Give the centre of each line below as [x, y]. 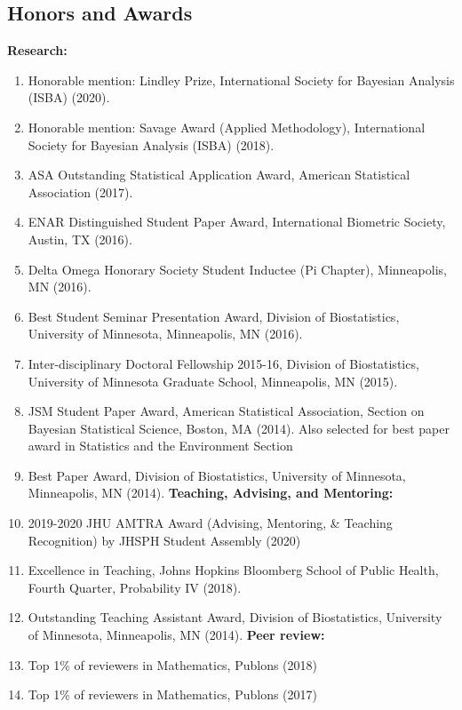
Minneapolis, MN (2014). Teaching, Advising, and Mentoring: [211, 493]
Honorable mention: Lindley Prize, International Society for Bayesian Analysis [241, 80]
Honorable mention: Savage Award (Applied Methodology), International [227, 127]
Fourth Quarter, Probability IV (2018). [135, 587]
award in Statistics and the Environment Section [160, 446]
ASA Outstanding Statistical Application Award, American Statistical [219, 175]
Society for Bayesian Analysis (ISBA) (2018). [151, 144]
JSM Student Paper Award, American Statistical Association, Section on [226, 411]
